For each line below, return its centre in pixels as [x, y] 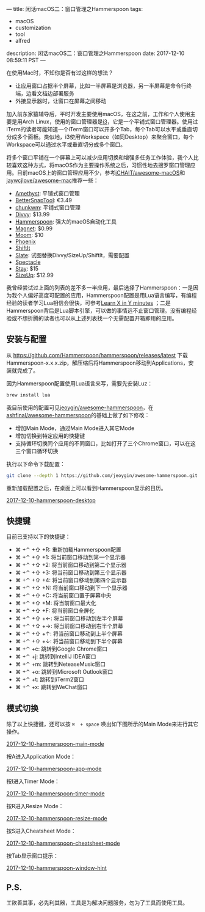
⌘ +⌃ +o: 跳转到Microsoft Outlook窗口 [64, 672]
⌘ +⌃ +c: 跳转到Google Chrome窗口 [61, 649]
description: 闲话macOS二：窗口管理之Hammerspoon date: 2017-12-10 [95, 53]
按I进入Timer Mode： [33, 781]
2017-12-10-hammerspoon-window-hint [56, 868]
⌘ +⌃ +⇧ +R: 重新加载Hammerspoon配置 [68, 550]
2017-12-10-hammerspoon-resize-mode [57, 819]
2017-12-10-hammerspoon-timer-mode [56, 793]
